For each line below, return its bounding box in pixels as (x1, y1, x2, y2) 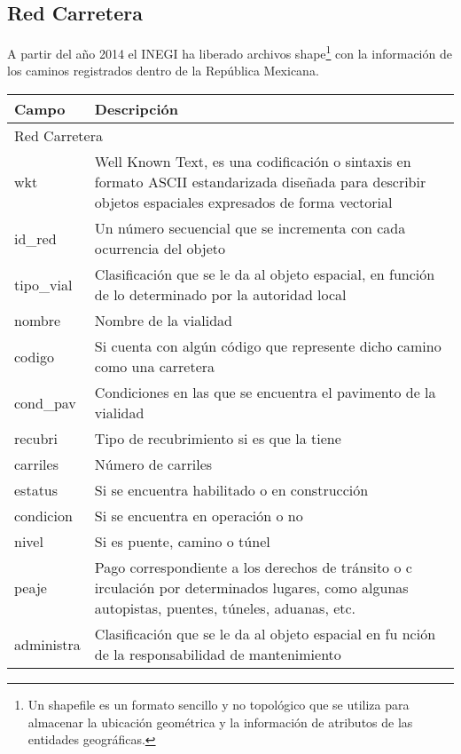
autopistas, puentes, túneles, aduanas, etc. (94, 598, 356, 619)
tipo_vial (14, 274, 73, 295)
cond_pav (14, 392, 76, 413)
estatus (14, 480, 59, 501)
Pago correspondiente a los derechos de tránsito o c (94, 557, 412, 578)
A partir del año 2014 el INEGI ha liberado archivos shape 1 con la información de (7, 42, 452, 62)
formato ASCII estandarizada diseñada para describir (94, 171, 426, 193)
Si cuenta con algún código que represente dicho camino (94, 336, 441, 357)
